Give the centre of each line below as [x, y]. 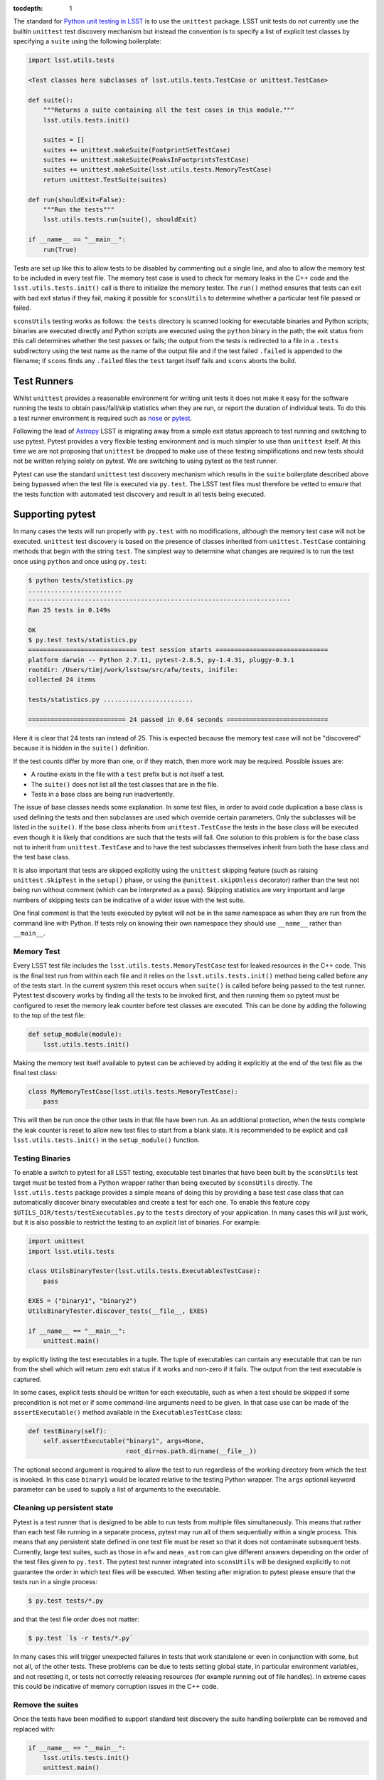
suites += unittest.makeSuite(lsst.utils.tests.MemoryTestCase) [158, 170]
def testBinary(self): [68, 1431]
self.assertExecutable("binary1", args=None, [124, 1441]
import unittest [57, 1241]
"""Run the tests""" [79, 210]
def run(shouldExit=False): [77, 200]
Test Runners [43, 381]
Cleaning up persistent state [63, 1508]
